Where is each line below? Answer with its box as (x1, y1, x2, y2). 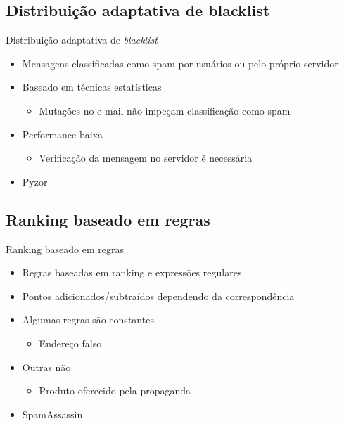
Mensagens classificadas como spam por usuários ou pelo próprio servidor (22, 56, 338, 70)
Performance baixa (22, 127, 103, 141)
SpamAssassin (22, 406, 83, 421)
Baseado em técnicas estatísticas (22, 79, 162, 94)
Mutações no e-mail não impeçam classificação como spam (39, 103, 291, 117)
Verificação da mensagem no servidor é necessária (39, 150, 253, 165)
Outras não (22, 359, 71, 374)
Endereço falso (39, 335, 102, 350)
